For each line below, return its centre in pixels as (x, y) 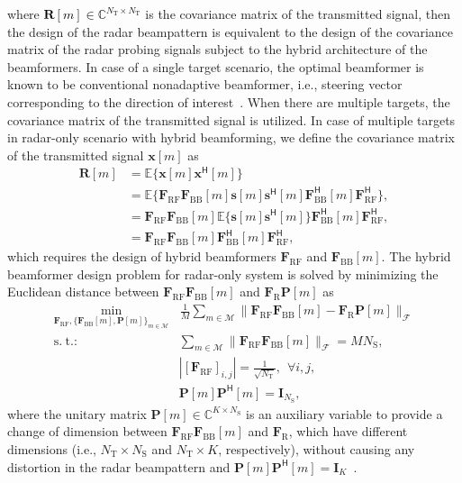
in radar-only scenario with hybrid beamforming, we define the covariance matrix (231, 137)
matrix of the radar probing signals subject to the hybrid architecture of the (217, 49)
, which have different (348, 431)
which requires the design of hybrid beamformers (142, 256)
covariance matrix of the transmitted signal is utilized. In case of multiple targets (231, 119)
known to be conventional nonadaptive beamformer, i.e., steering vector (205, 84)
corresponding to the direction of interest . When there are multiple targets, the (229, 101)
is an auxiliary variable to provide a (344, 413)
